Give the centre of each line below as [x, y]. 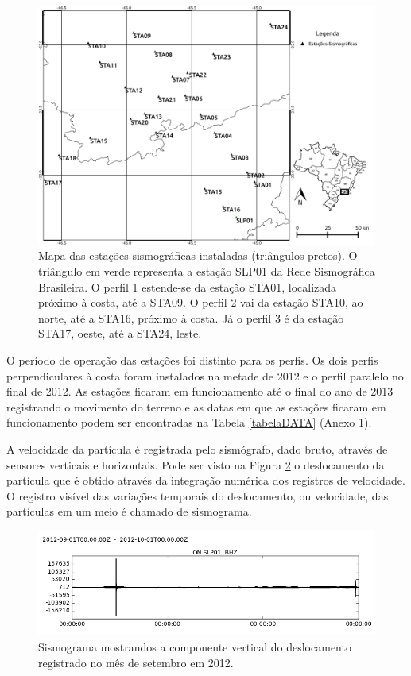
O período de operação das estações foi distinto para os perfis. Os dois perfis [192, 359]
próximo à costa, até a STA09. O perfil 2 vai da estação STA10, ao [201, 302]
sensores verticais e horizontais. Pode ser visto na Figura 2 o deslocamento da [196, 464]
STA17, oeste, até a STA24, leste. [120, 333]
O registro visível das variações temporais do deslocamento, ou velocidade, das [198, 495]
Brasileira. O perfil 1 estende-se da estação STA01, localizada [188, 286]
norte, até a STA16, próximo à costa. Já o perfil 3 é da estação [191, 317]
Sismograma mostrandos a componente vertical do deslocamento [195, 646]
